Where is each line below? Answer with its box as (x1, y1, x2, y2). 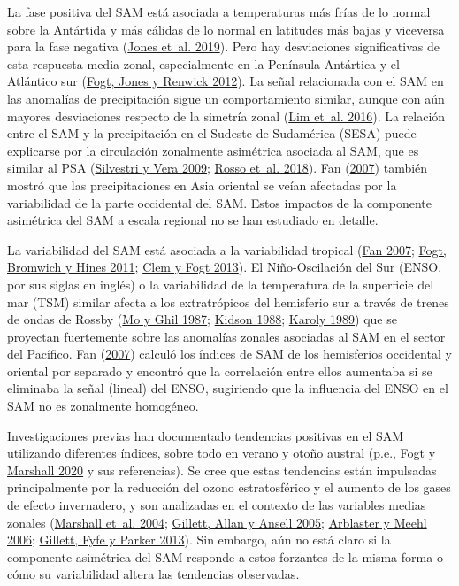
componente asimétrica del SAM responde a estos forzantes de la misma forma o (7, 547, 443, 566)
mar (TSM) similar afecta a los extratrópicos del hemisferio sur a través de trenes (7, 292, 449, 311)
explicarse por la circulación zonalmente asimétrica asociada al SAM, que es (7, 141, 419, 159)
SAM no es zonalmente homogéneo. (7, 397, 199, 415)
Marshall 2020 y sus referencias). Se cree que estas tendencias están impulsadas (7, 460, 437, 479)
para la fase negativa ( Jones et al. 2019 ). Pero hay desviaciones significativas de (7, 37, 440, 56)
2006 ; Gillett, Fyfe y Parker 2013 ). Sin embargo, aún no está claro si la (7, 530, 391, 549)
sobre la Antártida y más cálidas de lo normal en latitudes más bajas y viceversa (7, 19, 445, 38)
